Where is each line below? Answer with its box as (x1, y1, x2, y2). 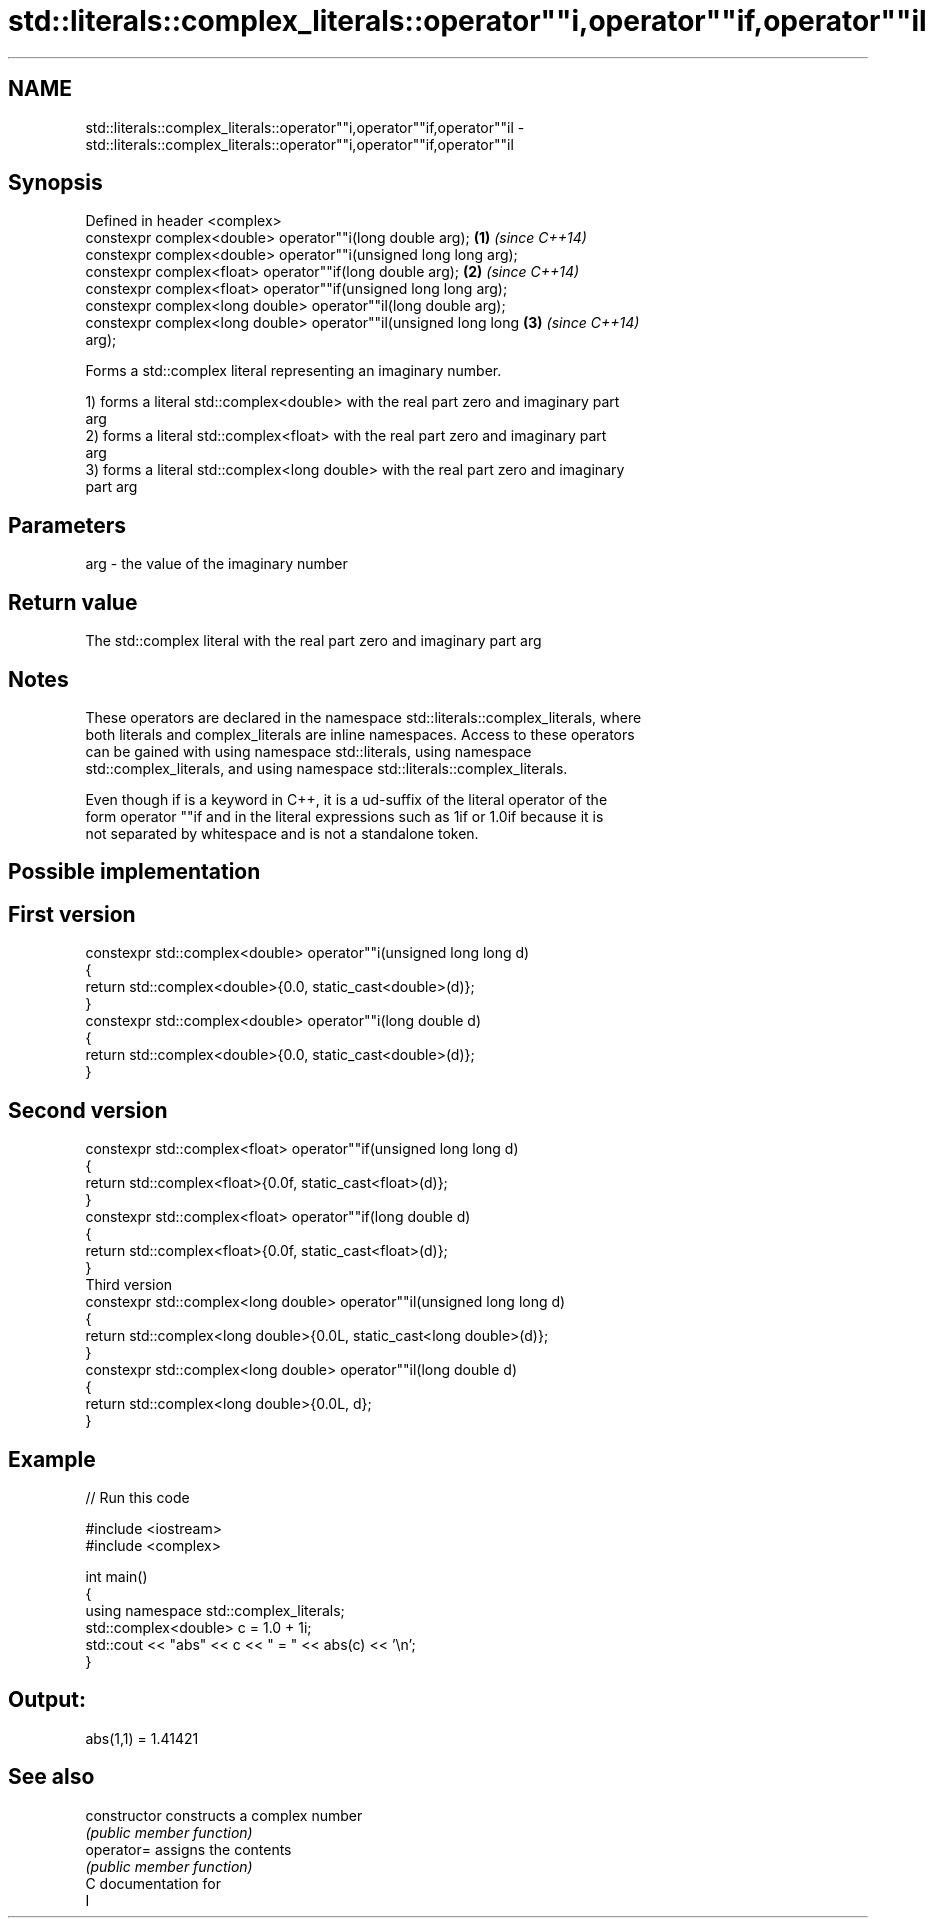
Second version (8, 1097, 168, 1123)
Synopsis (8, 170, 103, 196)
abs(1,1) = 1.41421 (85, 1729, 199, 1747)
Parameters (8, 512, 126, 538)
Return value (8, 589, 138, 615)
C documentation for (85, 1874, 222, 1892)
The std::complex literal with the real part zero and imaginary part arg (85, 632, 542, 650)
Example (8, 1446, 96, 1472)
